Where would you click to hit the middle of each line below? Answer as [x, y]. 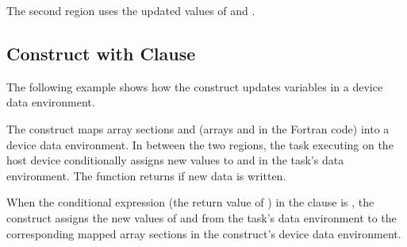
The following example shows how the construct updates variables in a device [195, 86]
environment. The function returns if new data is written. [146, 175]
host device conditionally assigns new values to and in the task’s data [175, 160]
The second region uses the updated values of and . [131, 10]
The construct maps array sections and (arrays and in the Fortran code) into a [198, 128]
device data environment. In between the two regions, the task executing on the [200, 144]
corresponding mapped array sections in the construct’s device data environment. [204, 233]
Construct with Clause [101, 53]
